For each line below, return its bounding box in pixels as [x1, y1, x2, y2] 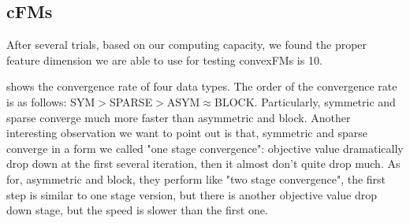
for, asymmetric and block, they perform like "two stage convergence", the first [6, 170, 386, 187]
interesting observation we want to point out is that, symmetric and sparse [6, 125, 367, 141]
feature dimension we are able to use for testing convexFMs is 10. [6, 51, 322, 68]
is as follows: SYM [6, 93, 95, 110]
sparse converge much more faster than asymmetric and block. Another [6, 109, 351, 125]
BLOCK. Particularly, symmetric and [214, 93, 396, 110]
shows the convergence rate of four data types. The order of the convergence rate [6, 78, 397, 95]
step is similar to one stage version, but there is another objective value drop [6, 186, 378, 203]
